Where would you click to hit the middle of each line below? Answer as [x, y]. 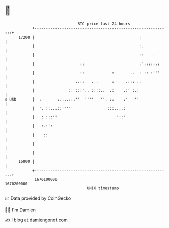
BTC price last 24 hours [104, 24]
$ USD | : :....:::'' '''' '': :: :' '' [72, 99]
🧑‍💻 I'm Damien [20, 210]
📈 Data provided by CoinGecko [38, 198]
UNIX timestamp [103, 188]
